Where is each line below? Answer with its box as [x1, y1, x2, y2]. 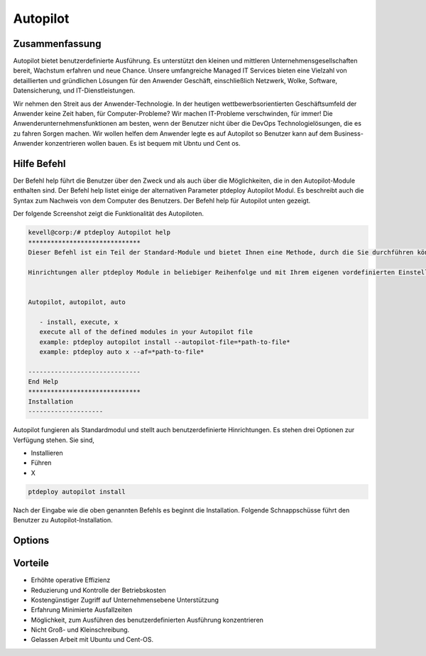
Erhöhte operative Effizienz [31, 576, 111, 584]
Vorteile [13, 557, 50, 569]
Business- [334, 129, 364, 138]
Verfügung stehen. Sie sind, [13, 436, 95, 444]
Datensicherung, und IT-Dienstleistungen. [13, 86, 136, 95]
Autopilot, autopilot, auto [28, 298, 126, 306]
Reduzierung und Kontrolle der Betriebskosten [31, 586, 166, 594]
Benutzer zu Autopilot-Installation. [13, 516, 113, 525]
